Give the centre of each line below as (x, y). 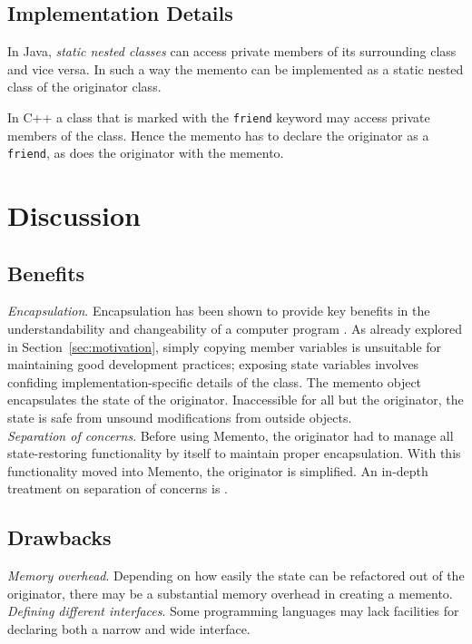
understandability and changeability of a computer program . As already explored (235, 329)
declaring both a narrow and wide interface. (129, 628)
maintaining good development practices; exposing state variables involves (213, 364)
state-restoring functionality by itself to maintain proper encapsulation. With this (234, 453)
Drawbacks (59, 537)
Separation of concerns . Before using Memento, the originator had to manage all (231, 435)
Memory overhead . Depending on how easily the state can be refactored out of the (236, 576)
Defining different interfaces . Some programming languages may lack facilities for (233, 611)
